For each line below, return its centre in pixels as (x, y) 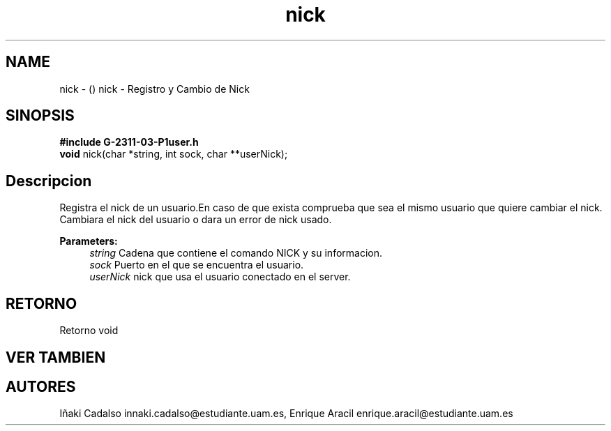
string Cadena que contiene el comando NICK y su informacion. (236, 253)
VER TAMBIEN (56, 357)
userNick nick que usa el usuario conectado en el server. (220, 277)
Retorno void (89, 331)
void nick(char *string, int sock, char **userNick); (174, 154)
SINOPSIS (40, 116)
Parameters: (89, 241)
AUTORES (41, 386)
